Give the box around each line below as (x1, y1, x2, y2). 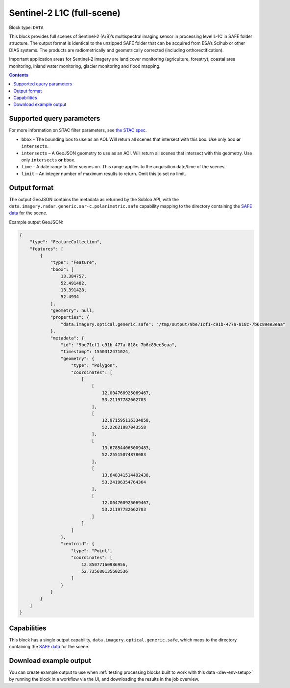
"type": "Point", (71, 548, 113, 554)
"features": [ (29, 246, 64, 252)
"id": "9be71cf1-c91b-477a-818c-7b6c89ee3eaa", (60, 342, 177, 348)
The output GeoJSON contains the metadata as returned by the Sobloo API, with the (9, 196, 179, 202)
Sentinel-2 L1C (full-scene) (9, 7, 121, 18)
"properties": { (50, 314, 90, 320)
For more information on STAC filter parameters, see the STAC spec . (9, 127, 147, 133)
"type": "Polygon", (71, 363, 118, 368)
